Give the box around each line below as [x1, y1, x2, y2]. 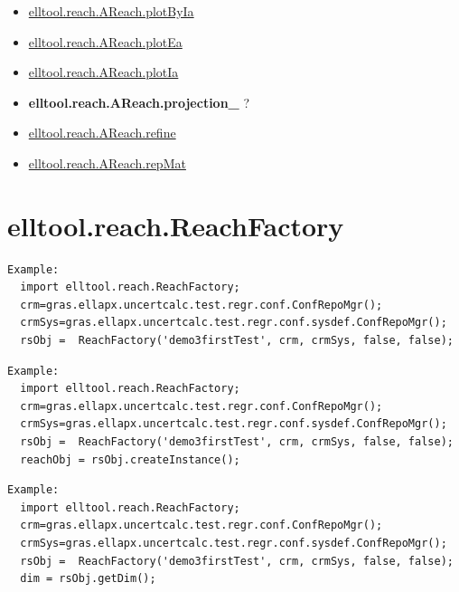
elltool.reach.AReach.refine [28, 123, 176, 142]
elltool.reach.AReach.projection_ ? [28, 92, 250, 111]
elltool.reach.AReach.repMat [28, 153, 186, 172]
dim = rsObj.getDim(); [20, 572, 156, 586]
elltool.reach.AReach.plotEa [28, 32, 183, 51]
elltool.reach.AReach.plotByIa [28, 2, 194, 20]
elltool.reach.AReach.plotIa [28, 62, 179, 81]
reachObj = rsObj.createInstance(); [20, 453, 240, 466]
